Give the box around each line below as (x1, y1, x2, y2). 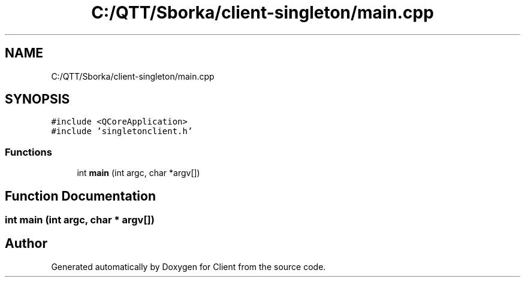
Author (5, 236, 47, 251)
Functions (5, 145, 52, 158)
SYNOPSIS (5, 92, 70, 107)
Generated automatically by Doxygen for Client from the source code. (51, 261, 326, 272)
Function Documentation (5, 188, 156, 204)
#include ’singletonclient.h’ (51, 126, 193, 137)
